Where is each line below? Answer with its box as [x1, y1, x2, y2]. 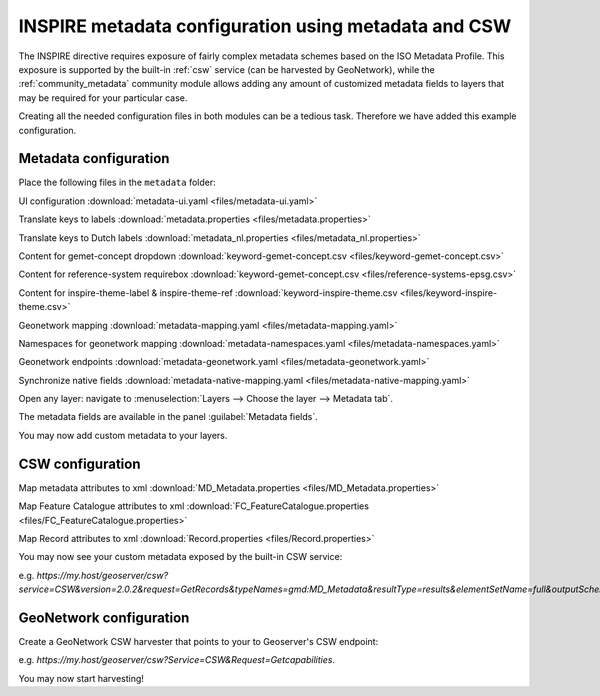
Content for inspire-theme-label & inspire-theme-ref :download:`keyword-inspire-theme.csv [18, 286, 398, 299]
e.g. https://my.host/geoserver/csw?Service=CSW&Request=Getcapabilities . [18, 654, 335, 666]
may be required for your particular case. [18, 91, 188, 104]
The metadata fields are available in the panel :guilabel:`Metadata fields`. [18, 411, 319, 423]
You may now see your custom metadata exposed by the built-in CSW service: [18, 551, 343, 563]
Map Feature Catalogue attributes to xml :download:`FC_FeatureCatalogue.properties [18, 500, 370, 512]
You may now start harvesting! [18, 672, 145, 684]
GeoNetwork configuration [18, 609, 190, 626]
